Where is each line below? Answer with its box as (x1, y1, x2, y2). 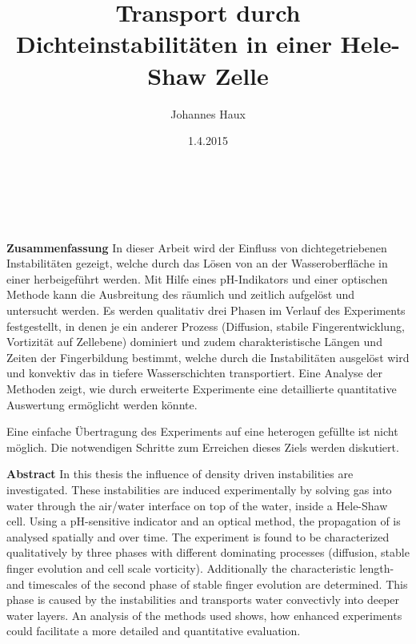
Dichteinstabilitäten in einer (15, 27, 332, 60)
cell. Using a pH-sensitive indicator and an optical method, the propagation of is (6, 513, 401, 529)
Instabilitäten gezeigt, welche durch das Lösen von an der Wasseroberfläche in (6, 255, 388, 272)
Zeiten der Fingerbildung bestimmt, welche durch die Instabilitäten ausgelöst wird (6, 348, 410, 365)
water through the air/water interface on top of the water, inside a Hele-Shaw (6, 497, 388, 513)
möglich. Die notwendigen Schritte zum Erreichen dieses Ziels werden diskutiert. (6, 438, 399, 455)
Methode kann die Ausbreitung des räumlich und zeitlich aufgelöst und (6, 286, 355, 303)
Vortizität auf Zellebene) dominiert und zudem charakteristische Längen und (6, 333, 382, 350)
